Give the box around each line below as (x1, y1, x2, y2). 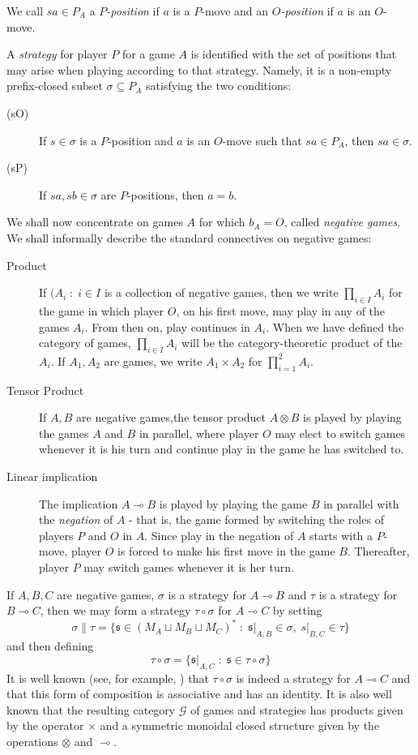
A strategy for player (6, 45, 108, 62)
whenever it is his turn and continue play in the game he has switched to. (39, 440, 404, 457)
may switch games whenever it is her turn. (83, 559, 295, 576)
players (39, 526, 74, 543)
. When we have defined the (266, 318, 404, 335)
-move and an (201, 2, 269, 19)
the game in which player (39, 302, 164, 319)
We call (6, 2, 44, 19)
